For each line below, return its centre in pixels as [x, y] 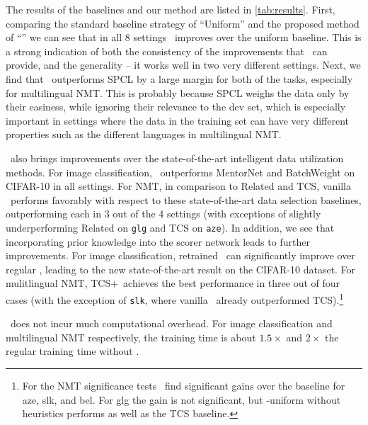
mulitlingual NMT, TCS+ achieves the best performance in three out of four [173, 283]
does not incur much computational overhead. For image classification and [171, 323]
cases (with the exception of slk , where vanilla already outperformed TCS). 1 [175, 298]
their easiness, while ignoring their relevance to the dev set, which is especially [176, 107]
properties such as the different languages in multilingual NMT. [144, 134]
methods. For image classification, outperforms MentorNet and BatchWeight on [180, 172]
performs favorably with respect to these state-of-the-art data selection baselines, [186, 199]
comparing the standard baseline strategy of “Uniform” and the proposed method [183, 23]
